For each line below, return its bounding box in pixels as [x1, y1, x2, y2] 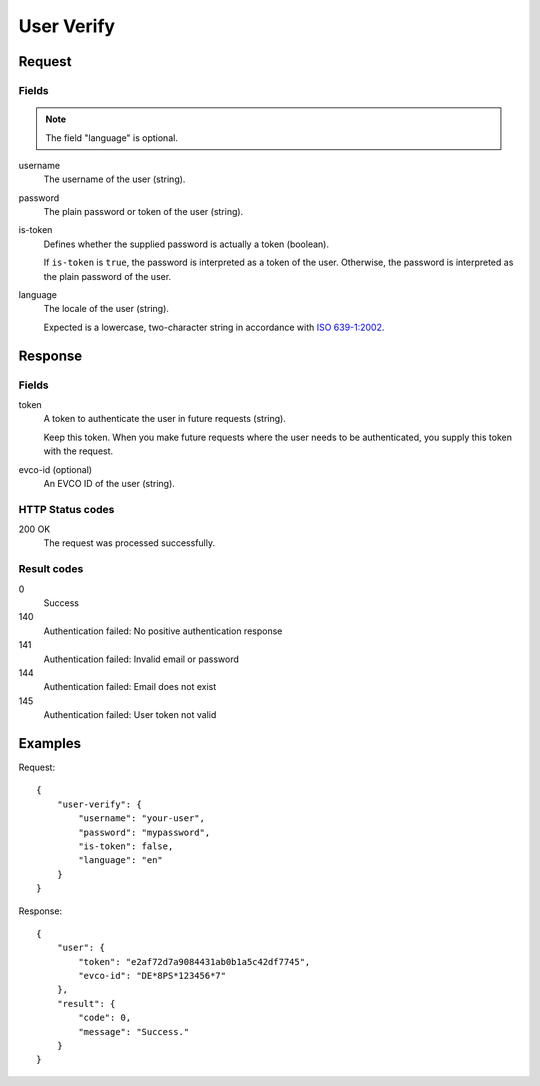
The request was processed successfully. [43, 537, 215, 549]
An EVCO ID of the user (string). [43, 477, 175, 489]
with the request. [43, 445, 114, 457]
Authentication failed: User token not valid [43, 709, 217, 721]
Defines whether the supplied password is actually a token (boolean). [43, 238, 330, 250]
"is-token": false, [78, 840, 174, 852]
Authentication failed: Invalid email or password [43, 653, 240, 665]
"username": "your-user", [78, 813, 205, 824]
